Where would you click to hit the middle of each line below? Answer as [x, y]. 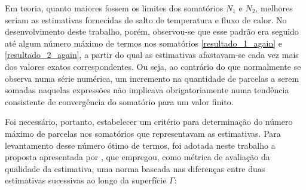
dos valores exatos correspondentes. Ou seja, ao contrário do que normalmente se [153, 66]
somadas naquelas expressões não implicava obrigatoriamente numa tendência [147, 90]
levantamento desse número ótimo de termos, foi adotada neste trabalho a [140, 145]
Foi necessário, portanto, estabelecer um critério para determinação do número [149, 122]
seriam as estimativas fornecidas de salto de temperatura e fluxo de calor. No [146, 19]
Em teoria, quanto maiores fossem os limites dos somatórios [114, 8]
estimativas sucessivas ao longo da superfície [86, 180]
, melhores [274, 8]
